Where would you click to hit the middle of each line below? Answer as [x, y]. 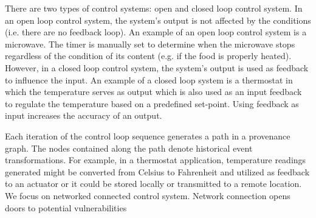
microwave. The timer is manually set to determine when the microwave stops [150, 44]
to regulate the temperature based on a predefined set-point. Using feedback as [152, 103]
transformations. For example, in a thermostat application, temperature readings [156, 160]
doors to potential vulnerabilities [66, 207]
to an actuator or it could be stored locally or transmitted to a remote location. [153, 184]
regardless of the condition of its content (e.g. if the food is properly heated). [148, 56]
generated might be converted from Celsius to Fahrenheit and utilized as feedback [157, 171]
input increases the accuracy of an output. [84, 115]
